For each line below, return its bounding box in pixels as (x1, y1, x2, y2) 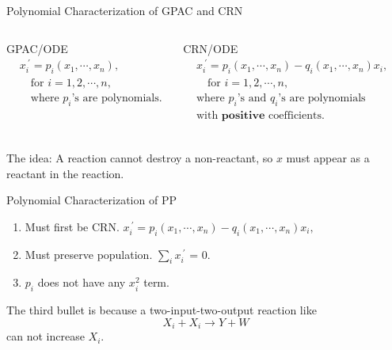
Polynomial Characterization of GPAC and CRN (6, 2, 243, 18)
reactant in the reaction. (6, 165, 124, 181)
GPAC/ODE (6, 40, 68, 56)
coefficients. (268, 109, 325, 121)
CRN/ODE (183, 40, 238, 56)
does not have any (37, 274, 126, 291)
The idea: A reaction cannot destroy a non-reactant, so (6, 150, 273, 166)
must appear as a (286, 150, 370, 166)
